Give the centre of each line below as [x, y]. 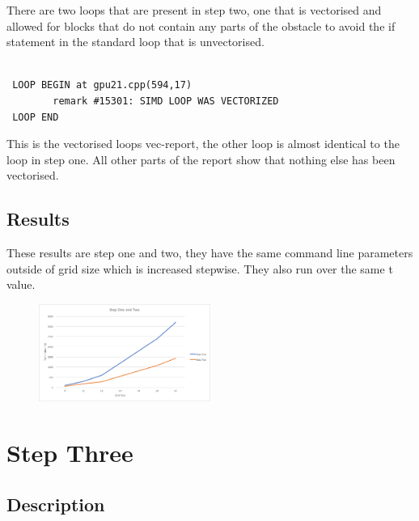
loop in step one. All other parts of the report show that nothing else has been [201, 159]
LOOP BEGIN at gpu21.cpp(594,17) [102, 85]
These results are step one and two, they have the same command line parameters [210, 253]
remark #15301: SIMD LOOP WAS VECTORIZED [166, 101]
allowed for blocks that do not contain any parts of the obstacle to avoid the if [201, 25]
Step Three [70, 453]
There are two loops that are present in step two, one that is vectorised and [194, 10]
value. [21, 284]
